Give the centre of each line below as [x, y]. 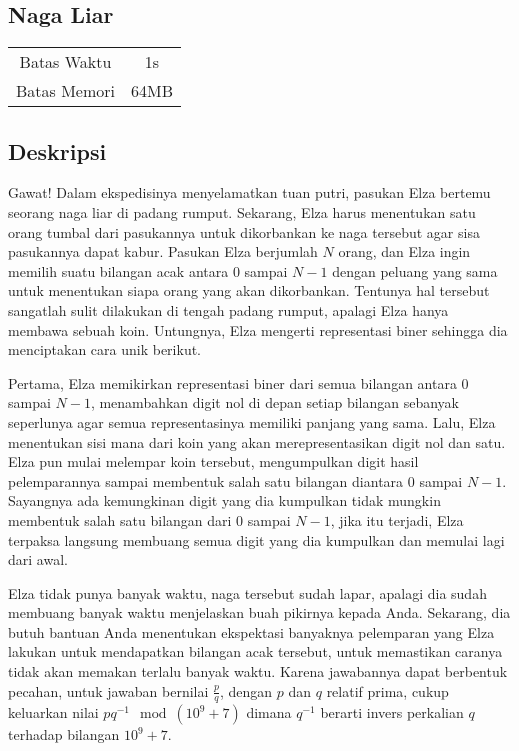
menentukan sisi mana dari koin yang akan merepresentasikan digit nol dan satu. [257, 441]
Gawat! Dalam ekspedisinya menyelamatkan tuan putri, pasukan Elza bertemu [249, 192]
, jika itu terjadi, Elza [397, 519]
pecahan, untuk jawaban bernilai [108, 690]
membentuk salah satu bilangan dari [120, 519]
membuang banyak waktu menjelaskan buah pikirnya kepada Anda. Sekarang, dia [259, 612]
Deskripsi [57, 150]
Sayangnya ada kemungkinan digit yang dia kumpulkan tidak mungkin [224, 500]
